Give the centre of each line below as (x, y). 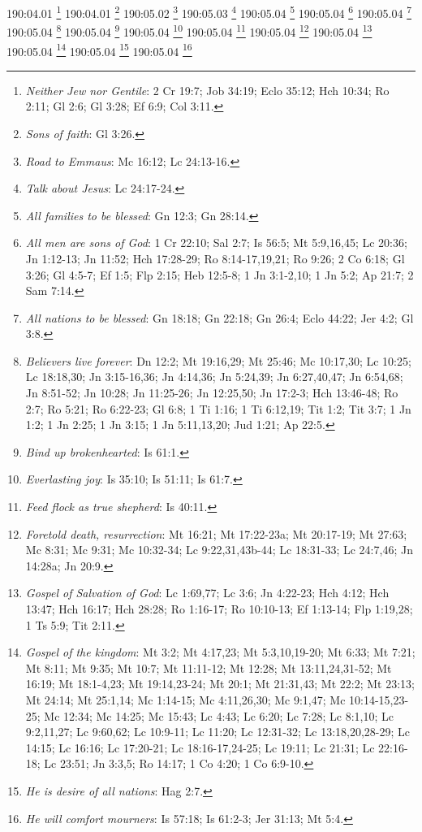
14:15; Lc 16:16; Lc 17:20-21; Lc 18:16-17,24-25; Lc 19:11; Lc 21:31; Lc (200, 747)
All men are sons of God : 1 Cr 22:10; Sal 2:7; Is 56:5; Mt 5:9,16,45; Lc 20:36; (216, 243)
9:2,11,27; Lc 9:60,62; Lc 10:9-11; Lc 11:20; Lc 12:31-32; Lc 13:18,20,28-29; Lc (218, 732)
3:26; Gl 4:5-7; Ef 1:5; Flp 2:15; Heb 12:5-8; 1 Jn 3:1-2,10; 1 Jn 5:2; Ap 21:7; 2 (220, 274)
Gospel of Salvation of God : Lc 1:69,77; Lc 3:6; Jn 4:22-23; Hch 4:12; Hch (207, 593)
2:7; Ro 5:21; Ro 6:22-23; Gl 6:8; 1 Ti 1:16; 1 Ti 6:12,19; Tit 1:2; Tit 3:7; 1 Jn (218, 408)
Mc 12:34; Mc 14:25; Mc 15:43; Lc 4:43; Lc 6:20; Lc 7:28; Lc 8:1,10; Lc (219, 715)
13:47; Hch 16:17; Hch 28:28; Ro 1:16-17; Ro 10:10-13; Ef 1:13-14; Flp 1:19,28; (219, 609)
